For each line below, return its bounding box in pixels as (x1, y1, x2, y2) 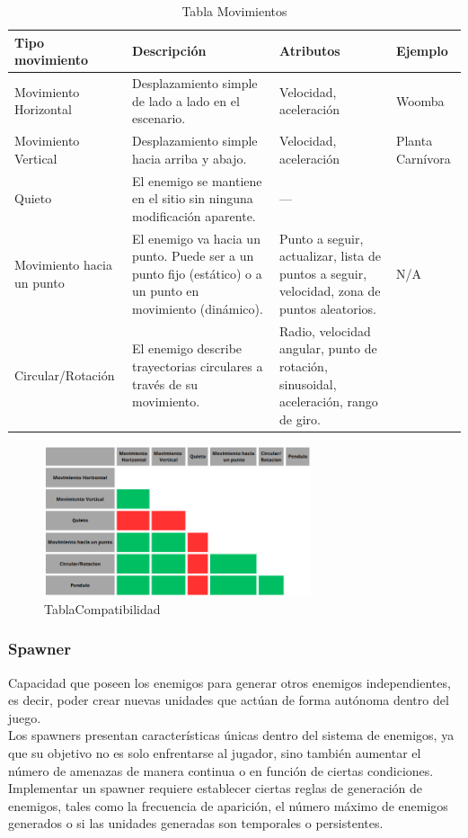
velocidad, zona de (279, 281, 381, 300)
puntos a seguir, (279, 263, 367, 282)
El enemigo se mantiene (132, 171, 262, 190)
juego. (8, 708, 41, 727)
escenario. (132, 109, 186, 128)
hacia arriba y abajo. (132, 148, 247, 167)
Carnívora (395, 148, 451, 167)
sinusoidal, (279, 374, 337, 393)
